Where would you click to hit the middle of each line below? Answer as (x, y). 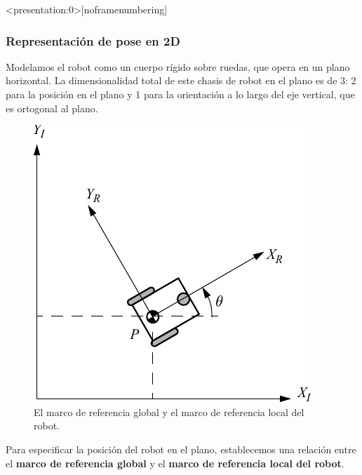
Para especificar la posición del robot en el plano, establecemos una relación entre (181, 449)
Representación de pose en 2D (93, 40)
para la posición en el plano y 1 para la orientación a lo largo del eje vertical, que (180, 94)
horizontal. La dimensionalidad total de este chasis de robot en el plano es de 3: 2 (181, 80)
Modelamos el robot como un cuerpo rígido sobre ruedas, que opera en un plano (178, 66)
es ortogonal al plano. (52, 108)
